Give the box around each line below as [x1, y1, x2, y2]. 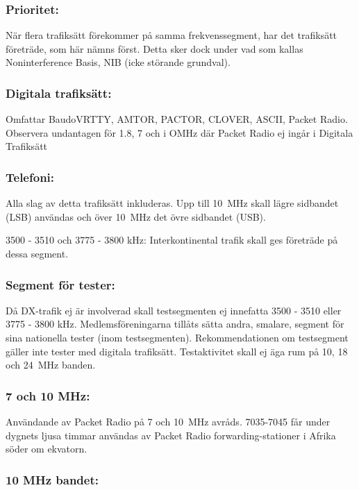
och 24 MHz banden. [6, 357, 96, 372]
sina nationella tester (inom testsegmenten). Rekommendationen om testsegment [6, 330, 349, 344]
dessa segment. [6, 246, 69, 260]
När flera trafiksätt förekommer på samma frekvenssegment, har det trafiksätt [6, 28, 337, 42]
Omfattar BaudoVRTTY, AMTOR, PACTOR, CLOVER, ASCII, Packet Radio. [6, 112, 348, 126]
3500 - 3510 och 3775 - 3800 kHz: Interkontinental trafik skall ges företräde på [6, 233, 338, 247]
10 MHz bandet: [6, 471, 99, 488]
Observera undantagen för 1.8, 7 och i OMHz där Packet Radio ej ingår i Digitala [6, 125, 353, 140]
